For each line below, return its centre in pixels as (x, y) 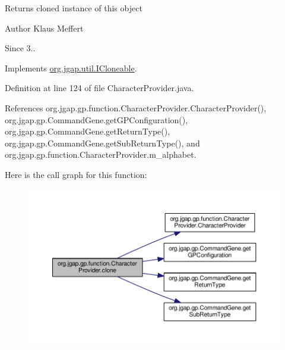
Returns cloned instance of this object (74, 8)
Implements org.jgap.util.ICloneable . (71, 68)
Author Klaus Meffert (44, 28)
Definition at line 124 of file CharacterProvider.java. (99, 88)
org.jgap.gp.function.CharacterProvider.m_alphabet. (101, 154)
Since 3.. (20, 48)
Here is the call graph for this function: (76, 174)
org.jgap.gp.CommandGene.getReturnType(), (88, 131)
